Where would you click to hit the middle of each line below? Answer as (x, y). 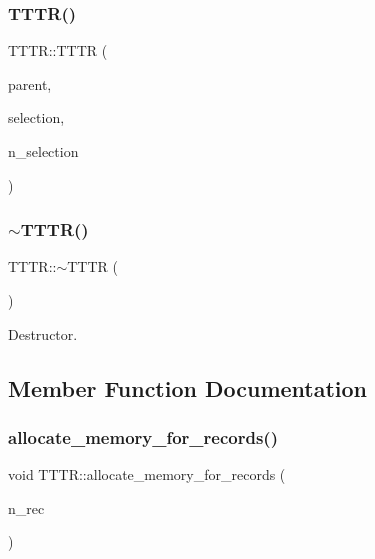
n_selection (43, 151)
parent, (30, 83)
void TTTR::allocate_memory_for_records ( (147, 474)
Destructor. (43, 333)
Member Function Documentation (188, 387)
